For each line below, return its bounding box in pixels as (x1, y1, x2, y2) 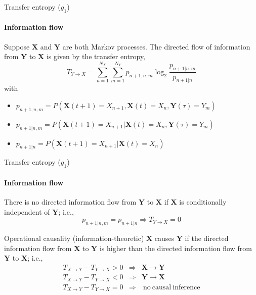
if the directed (185, 232, 229, 243)
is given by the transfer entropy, (46, 51, 146, 62)
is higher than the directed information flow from (99, 242, 252, 253)
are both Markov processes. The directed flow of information (62, 41, 250, 52)
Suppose (4, 41, 30, 52)
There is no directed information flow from (4, 196, 137, 207)
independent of (4, 206, 50, 217)
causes (154, 232, 175, 243)
